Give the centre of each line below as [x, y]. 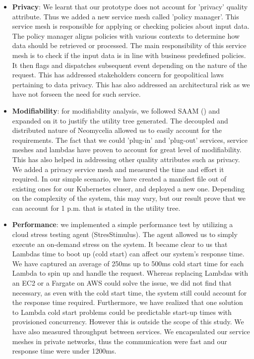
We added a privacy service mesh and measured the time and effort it [118, 169]
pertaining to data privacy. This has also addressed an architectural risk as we [131, 84]
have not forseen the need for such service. [76, 94]
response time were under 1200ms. [64, 351]
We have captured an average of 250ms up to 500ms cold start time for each [128, 263]
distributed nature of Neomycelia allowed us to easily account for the [117, 130]
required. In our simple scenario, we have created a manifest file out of [119, 179]
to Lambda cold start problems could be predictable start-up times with [122, 312]
